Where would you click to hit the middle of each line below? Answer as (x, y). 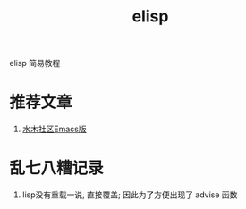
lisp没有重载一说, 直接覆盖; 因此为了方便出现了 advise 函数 (130, 195)
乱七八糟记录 (57, 168)
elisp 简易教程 (35, 63)
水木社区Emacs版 (54, 129)
